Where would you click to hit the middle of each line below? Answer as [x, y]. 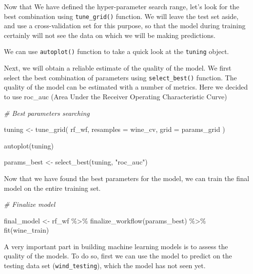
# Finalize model [30, 204]
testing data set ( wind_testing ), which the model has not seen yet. [105, 265]
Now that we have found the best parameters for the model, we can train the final [127, 178]
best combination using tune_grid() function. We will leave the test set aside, [121, 16]
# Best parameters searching [47, 113]
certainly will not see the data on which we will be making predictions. [110, 35]
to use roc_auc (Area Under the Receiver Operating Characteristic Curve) [116, 96]
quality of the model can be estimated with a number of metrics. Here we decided [126, 87]
